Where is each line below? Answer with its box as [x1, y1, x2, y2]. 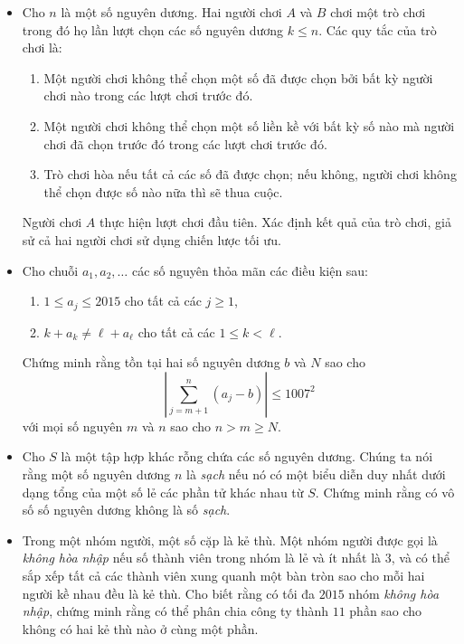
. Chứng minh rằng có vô [315, 482, 455, 501]
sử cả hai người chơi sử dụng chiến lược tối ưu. [22, 230, 281, 249]
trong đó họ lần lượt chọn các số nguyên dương [22, 20, 284, 39]
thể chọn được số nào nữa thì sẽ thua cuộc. [43, 182, 283, 201]
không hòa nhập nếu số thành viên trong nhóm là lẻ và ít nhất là [22, 548, 382, 567]
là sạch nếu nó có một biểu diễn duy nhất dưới [186, 464, 446, 483]
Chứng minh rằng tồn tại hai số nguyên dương [22, 353, 280, 372]
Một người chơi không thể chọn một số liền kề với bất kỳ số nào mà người [43, 116, 455, 135]
